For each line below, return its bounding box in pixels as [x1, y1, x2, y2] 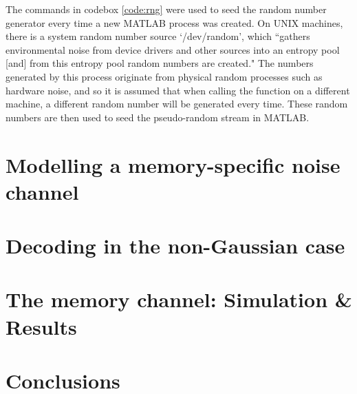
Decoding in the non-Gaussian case [6, 231, 345, 260]
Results [6, 312, 77, 340]
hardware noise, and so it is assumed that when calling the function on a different [6, 83, 350, 97]
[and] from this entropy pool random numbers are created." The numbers [6, 56, 314, 70]
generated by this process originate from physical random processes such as [6, 69, 323, 83]
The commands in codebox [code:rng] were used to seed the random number [6, 2, 327, 16]
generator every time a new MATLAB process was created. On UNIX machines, [6, 15, 343, 30]
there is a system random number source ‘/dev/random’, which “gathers [6, 29, 310, 43]
